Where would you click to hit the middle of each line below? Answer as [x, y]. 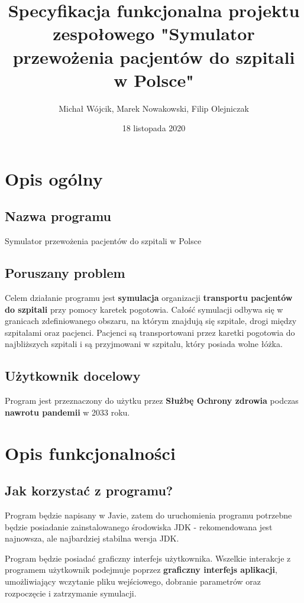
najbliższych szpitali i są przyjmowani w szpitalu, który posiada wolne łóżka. [144, 344]
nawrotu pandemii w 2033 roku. [67, 412]
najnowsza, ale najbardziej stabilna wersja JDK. [92, 538]
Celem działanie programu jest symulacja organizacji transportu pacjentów [149, 298]
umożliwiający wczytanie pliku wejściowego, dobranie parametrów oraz [133, 581]
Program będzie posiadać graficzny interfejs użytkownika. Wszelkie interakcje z [148, 558]
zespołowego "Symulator [154, 33]
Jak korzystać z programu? [89, 490]
